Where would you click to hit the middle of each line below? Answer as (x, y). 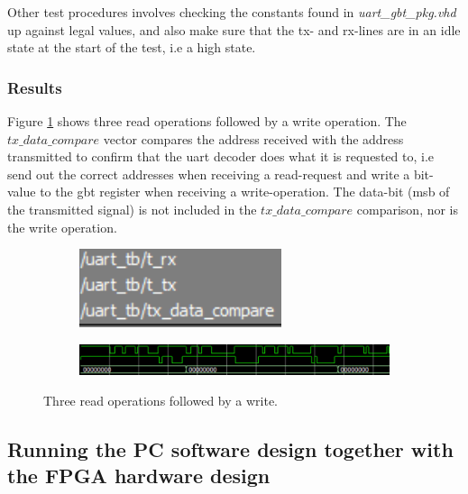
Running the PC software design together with (230, 449)
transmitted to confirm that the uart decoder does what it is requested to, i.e (220, 156)
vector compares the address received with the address (253, 138)
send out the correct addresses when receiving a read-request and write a (209, 174)
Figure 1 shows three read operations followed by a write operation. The (207, 121)
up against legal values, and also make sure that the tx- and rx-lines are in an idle (234, 29)
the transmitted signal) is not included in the (132, 209)
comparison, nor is (408, 209)
